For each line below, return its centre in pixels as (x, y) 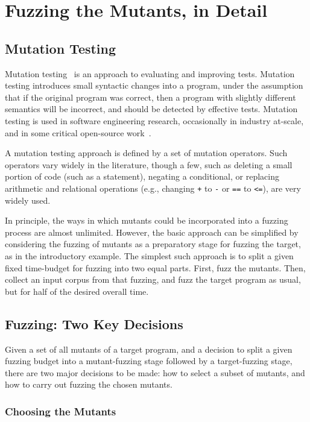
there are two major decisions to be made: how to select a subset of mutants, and (155, 372)
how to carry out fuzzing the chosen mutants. (89, 384)
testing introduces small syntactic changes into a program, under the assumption (154, 85)
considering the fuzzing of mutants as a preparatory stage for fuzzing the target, (153, 244)
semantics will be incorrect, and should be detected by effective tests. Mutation (151, 109)
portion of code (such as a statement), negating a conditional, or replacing (142, 176)
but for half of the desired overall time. (77, 291)
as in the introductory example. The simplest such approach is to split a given (149, 255)
